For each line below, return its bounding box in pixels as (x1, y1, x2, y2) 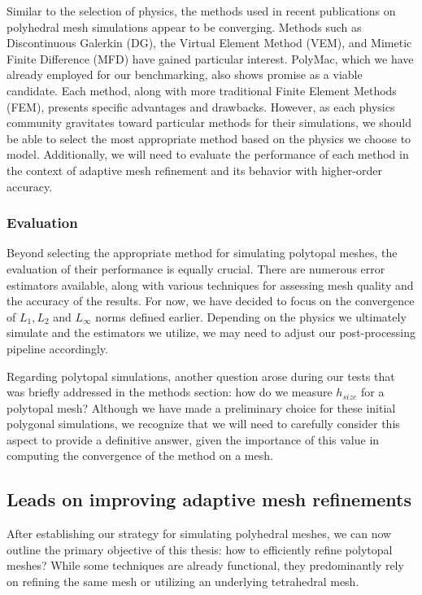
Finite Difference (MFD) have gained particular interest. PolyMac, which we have (7, 50, 414, 67)
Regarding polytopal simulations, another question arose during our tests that (7, 367, 395, 384)
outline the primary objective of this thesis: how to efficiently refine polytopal (7, 540, 393, 558)
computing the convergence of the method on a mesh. (7, 447, 273, 464)
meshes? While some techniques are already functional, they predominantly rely (7, 557, 404, 574)
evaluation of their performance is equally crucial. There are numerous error (7, 260, 385, 277)
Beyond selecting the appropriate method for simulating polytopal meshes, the (7, 244, 398, 261)
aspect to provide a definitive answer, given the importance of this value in (7, 431, 380, 448)
